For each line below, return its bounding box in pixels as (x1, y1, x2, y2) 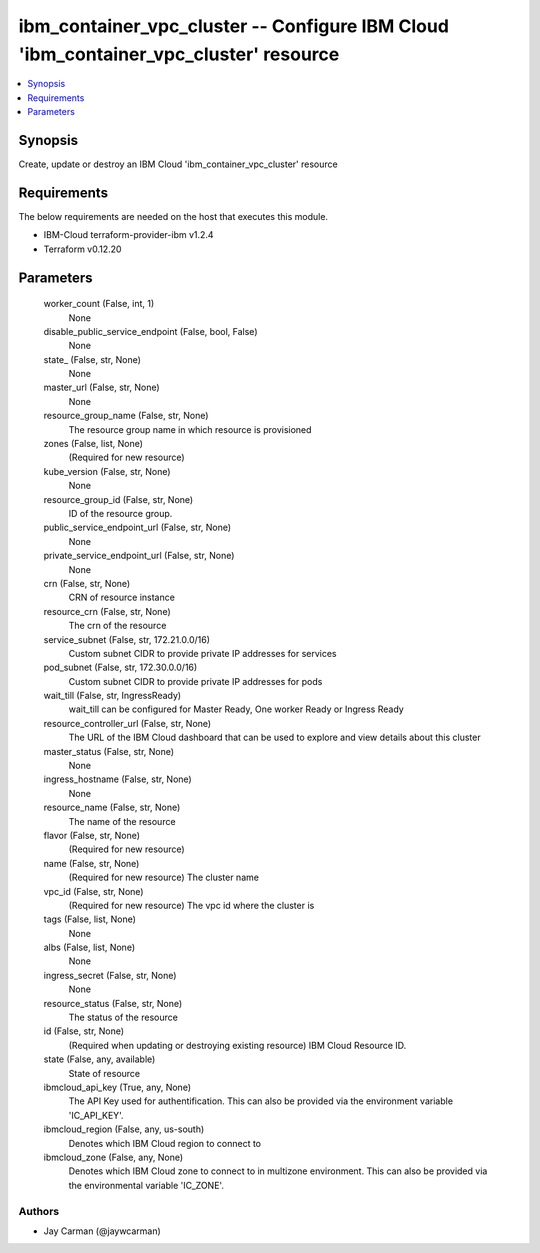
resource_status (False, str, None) (43, 997, 183, 1009)
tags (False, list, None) (43, 913, 137, 925)
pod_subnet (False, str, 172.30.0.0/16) (43, 661, 198, 674)
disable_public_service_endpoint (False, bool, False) (43, 325, 258, 337)
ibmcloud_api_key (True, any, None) (43, 1081, 192, 1093)
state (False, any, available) (43, 1053, 156, 1065)
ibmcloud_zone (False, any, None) (43, 1151, 184, 1163)
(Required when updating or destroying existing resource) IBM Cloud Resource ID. (68, 1039, 407, 1051)
